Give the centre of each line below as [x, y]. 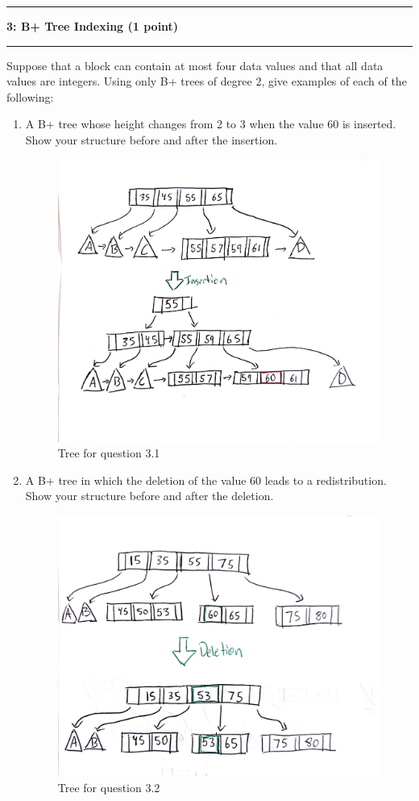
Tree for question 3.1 [109, 453]
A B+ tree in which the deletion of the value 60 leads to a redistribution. [206, 480]
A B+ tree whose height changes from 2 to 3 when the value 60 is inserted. [211, 124]
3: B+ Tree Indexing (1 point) [93, 26]
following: [30, 96]
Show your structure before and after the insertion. [151, 139]
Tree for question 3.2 [109, 787]
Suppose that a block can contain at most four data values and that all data [195, 65]
